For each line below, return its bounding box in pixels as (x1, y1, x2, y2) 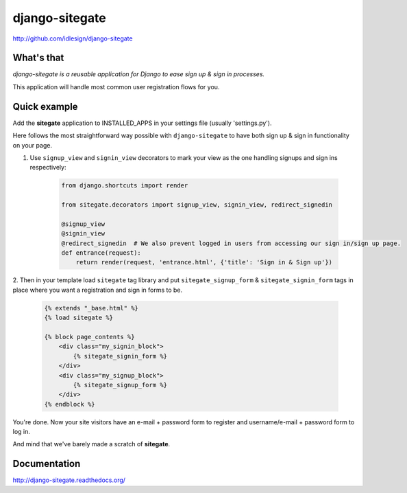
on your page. (12, 141, 53, 149)
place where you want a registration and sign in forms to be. (12, 286, 183, 294)
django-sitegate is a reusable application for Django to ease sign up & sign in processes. (12, 70, 265, 78)
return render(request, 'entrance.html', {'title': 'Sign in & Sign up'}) (75, 258, 332, 266)
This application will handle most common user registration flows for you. (12, 82, 220, 91)
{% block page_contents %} (44, 333, 135, 341)
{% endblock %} (44, 400, 95, 408)
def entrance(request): (61, 249, 142, 257)
